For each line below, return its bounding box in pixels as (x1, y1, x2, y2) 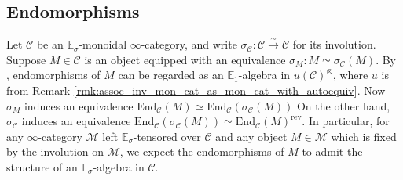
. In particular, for (302, 113, 390, 129)
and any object (215, 128, 288, 144)
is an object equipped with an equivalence (84, 51, 286, 67)
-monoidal (79, 36, 127, 52)
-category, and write (141, 36, 237, 52)
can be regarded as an (118, 67, 224, 83)
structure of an (6, 158, 78, 175)
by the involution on (6, 143, 104, 160)
